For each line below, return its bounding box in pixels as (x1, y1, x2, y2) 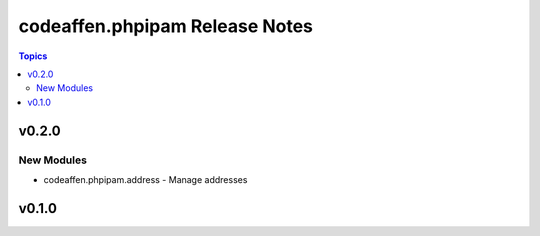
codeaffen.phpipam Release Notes (18, 15, 314, 37)
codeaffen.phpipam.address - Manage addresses (43, 173, 248, 185)
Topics (18, 50, 48, 62)
